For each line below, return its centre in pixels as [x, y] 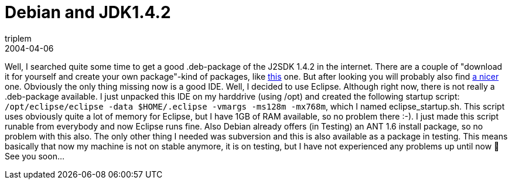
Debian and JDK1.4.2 [88, 12]
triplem [18, 38]
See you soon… [35, 156]
